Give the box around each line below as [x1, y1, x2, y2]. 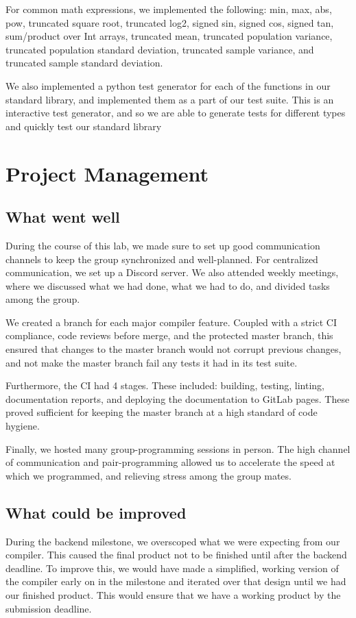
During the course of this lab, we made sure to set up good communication [5, 238, 320, 252]
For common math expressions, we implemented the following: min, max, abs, [5, 2, 332, 16]
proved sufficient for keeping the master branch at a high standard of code [5, 405, 318, 419]
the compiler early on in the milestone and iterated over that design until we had [5, 574, 346, 589]
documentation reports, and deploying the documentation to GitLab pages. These [5, 391, 350, 406]
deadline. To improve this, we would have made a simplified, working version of [5, 560, 339, 575]
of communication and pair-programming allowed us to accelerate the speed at [5, 455, 335, 469]
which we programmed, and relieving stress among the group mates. [5, 468, 292, 482]
